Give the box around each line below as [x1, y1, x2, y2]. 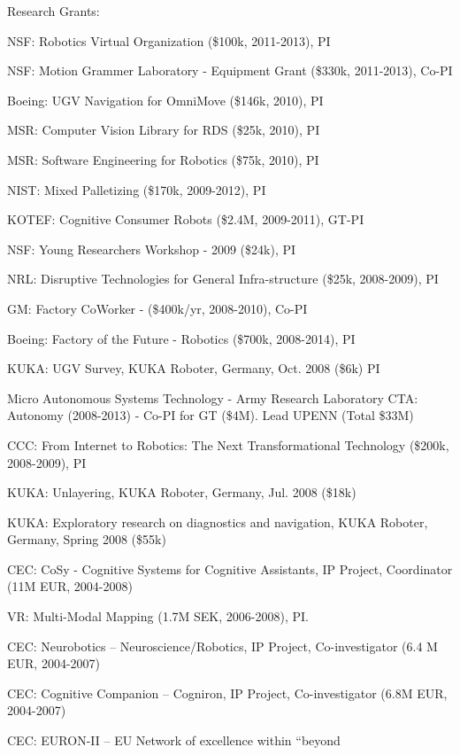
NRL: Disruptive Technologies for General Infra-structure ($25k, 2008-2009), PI [7, 269, 439, 288]
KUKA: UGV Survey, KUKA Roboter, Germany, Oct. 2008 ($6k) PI [7, 359, 380, 377]
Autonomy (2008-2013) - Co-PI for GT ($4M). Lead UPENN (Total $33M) [7, 406, 414, 424]
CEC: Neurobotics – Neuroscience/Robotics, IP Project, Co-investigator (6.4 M [7, 636, 438, 655]
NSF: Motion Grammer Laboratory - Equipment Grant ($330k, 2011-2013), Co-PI [7, 61, 453, 80]
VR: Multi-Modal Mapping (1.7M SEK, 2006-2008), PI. [7, 607, 309, 626]
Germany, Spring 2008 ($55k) [7, 530, 166, 549]
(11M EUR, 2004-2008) [7, 577, 133, 595]
